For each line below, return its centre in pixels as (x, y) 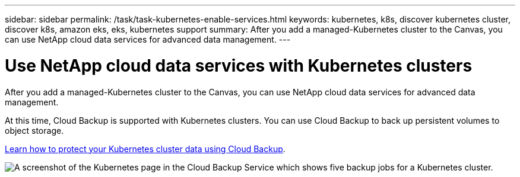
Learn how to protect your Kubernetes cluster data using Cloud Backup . (145, 149)
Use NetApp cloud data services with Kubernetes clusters (239, 65)
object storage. (34, 130)
